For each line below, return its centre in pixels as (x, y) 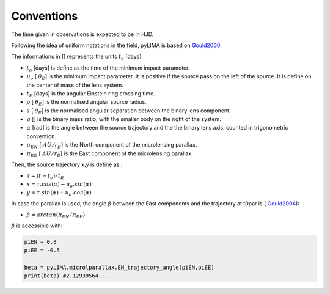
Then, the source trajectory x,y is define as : (67, 164)
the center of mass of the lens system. (75, 85)
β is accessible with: (37, 226)
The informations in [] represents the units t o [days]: (77, 57)
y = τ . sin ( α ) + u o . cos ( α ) (59, 193)
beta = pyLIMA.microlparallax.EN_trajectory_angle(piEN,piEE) (119, 267)
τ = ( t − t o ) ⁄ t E (45, 177)
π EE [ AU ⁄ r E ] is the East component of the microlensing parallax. (110, 154)
